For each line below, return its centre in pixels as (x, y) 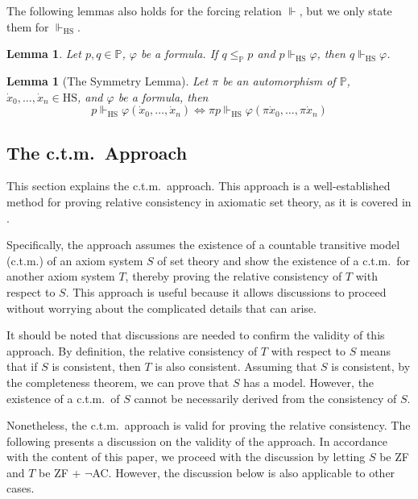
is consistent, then (96, 366)
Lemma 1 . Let (44, 54)
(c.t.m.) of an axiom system (75, 260)
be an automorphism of (279, 80)
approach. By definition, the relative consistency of (132, 350)
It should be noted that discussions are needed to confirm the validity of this (196, 335)
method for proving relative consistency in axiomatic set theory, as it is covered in (209, 201)
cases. (21, 488)
